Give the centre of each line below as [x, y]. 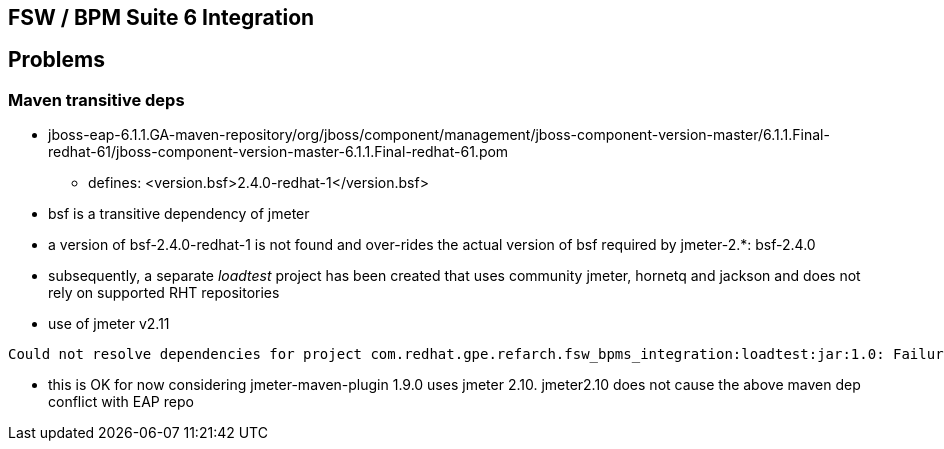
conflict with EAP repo [121, 402]
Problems [56, 60]
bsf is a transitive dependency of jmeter [179, 214]
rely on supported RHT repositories [164, 293]
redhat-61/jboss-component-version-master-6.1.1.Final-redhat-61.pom [278, 152]
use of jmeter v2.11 [109, 324]
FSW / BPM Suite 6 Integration [161, 17]
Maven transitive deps [96, 99]
